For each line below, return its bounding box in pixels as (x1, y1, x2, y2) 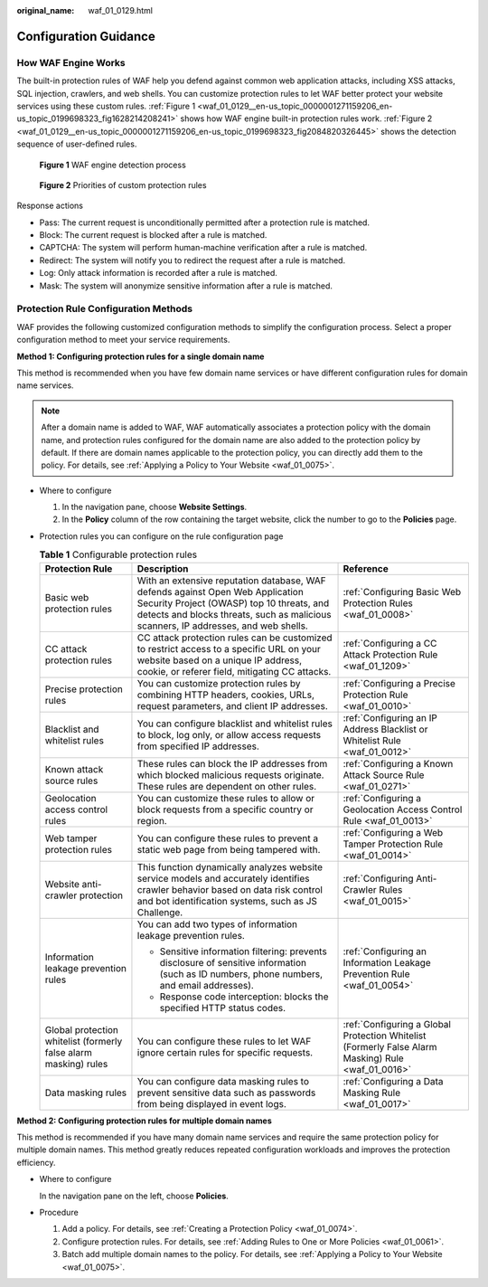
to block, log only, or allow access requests (136, 728, 322, 741)
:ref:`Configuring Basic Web (343, 585, 462, 598)
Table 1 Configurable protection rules (39, 548, 198, 561)
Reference (343, 562, 389, 574)
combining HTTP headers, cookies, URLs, (136, 688, 315, 701)
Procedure (39, 1207, 79, 1217)
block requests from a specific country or (136, 803, 314, 816)
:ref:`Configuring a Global (343, 1017, 452, 1030)
